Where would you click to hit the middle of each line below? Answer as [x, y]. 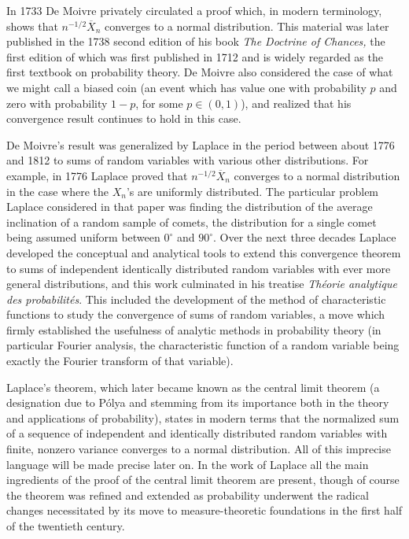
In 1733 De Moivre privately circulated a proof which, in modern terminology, [194, 10]
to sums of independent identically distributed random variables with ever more [199, 268]
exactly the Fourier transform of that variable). [120, 361]
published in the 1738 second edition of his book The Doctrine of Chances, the [196, 41]
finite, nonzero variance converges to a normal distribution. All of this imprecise [199, 449]
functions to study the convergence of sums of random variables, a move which [196, 314]
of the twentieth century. [66, 526]
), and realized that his [296, 103]
